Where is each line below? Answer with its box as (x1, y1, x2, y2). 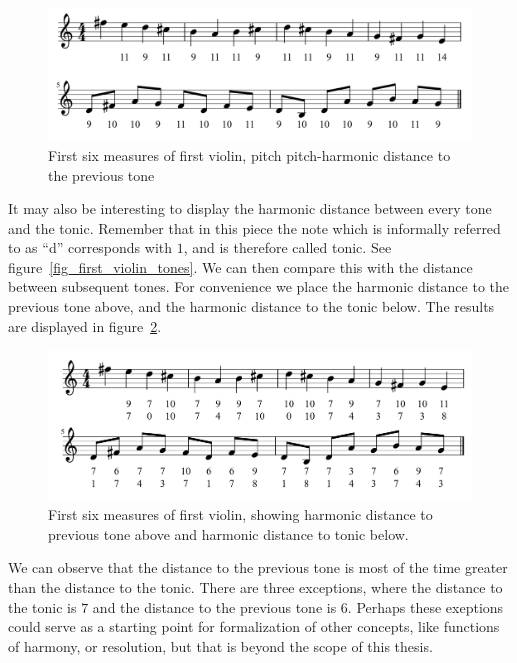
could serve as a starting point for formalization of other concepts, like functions (8, 616, 500, 637)
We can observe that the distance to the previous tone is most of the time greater (8, 557, 508, 578)
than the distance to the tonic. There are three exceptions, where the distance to (8, 577, 503, 598)
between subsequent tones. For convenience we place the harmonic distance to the (8, 276, 510, 297)
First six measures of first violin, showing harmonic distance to (48, 504, 433, 525)
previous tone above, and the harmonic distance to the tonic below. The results (8, 296, 495, 317)
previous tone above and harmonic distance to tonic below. (48, 523, 409, 544)
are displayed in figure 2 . (8, 315, 162, 336)
